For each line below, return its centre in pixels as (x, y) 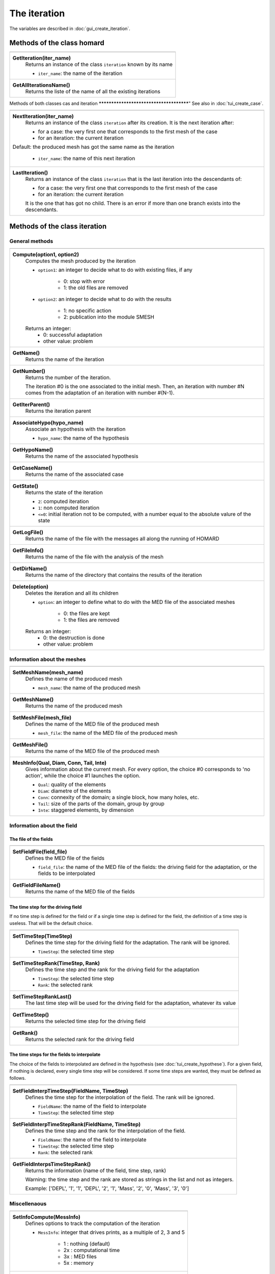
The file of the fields (31, 839)
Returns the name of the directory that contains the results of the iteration (114, 575)
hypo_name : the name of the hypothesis (84, 438)
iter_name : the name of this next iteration (87, 158)
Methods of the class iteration (58, 227)
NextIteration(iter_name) (43, 116)
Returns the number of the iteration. (68, 377)
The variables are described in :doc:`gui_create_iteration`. (70, 29)
